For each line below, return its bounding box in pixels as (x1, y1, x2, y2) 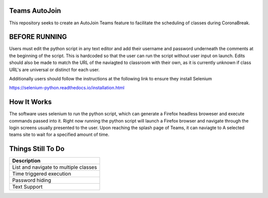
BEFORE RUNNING (9, 33, 67, 41)
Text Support (12, 184, 43, 191)
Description (12, 157, 41, 164)
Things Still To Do (9, 144, 65, 153)
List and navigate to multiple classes (12, 164, 97, 171)
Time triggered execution (12, 170, 71, 177)
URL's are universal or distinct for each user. (9, 66, 100, 72)
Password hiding (12, 177, 52, 184)
